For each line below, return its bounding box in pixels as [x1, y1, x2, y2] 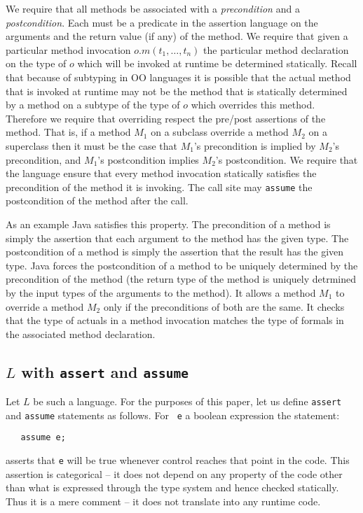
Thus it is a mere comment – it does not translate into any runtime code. [6, 493, 321, 508]
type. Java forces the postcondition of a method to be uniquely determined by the [6, 258, 358, 272]
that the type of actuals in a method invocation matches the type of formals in [6, 313, 344, 328]
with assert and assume [21, 360, 189, 382]
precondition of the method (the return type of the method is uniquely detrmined [6, 272, 357, 286]
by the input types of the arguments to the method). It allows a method [6, 285, 316, 300]
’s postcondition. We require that [215, 152, 358, 167]
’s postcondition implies [97, 152, 199, 167]
